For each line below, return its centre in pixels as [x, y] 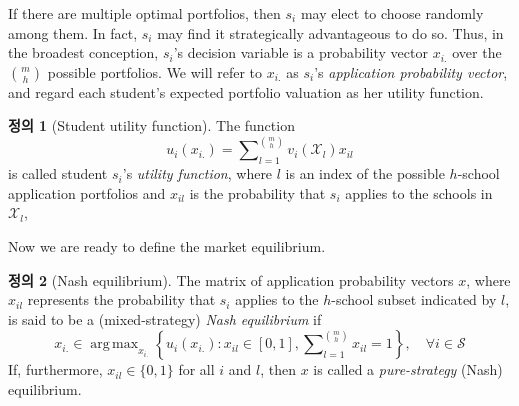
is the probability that [257, 192]
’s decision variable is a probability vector [300, 52]
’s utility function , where [197, 173]
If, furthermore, [55, 369]
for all [196, 369]
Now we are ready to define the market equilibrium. [167, 245]
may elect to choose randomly [392, 13]
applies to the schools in [419, 192]
